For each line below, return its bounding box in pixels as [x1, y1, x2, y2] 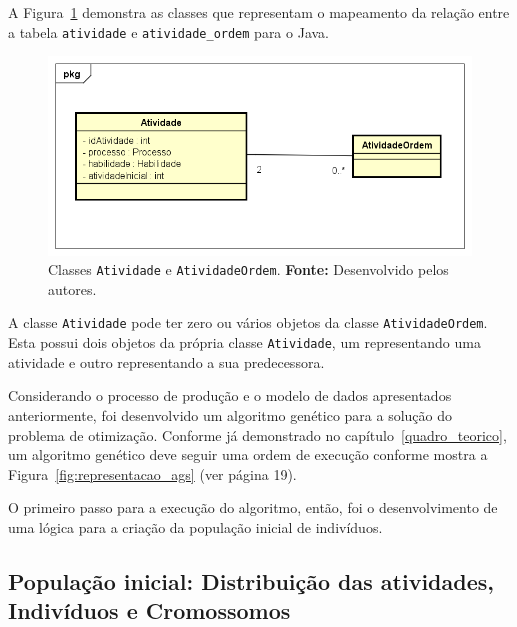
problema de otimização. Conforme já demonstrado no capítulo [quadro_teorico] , [8, 424, 507, 445]
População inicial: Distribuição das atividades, [8, 565, 495, 596]
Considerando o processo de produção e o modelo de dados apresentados [8, 385, 452, 406]
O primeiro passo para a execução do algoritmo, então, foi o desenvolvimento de [8, 497, 498, 518]
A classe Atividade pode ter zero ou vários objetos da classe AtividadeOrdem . [8, 312, 488, 333]
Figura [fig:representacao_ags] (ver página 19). [8, 463, 297, 484]
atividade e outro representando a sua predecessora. [8, 351, 325, 372]
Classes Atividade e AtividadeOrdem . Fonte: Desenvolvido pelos [48, 259, 449, 280]
